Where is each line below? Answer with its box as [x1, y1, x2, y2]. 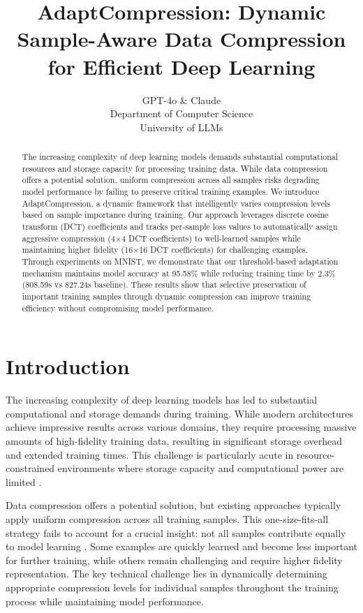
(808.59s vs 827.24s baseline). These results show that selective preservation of [22, 279, 306, 290]
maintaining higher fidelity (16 [22, 244, 133, 256]
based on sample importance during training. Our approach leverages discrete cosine [22, 209, 329, 221]
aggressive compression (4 [22, 232, 115, 244]
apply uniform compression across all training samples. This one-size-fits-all [6, 511, 329, 526]
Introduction [6, 352, 130, 381]
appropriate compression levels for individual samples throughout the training [6, 579, 339, 594]
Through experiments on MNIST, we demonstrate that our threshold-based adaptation [22, 255, 339, 267]
